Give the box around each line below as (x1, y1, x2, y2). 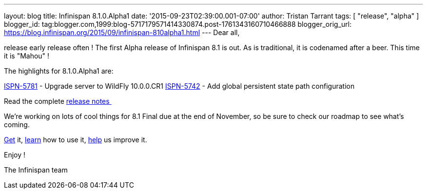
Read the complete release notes (4, 97, 110, 105)
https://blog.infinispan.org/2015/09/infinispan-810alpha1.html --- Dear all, (4, 28, 240, 37)
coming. (4, 120, 30, 129)
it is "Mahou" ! (4, 52, 50, 60)
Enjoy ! (4, 151, 26, 159)
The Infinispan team (4, 166, 68, 174)
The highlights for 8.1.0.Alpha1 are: (4, 67, 114, 75)
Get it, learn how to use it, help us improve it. (4, 135, 147, 144)
